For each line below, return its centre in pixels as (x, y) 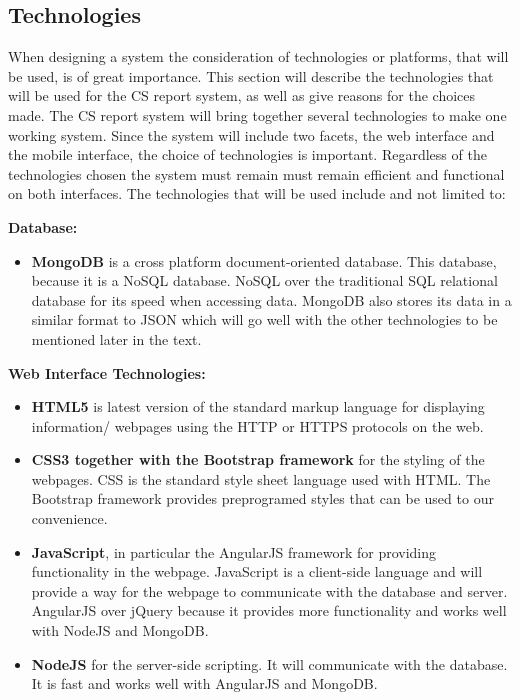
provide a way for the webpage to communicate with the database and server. (269, 590)
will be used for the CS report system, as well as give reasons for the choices (242, 95)
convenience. (69, 518)
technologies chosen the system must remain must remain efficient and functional (256, 173)
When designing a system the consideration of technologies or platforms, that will (258, 56)
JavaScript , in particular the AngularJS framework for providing (234, 551)
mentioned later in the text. (116, 338)
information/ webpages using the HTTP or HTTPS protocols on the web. (257, 425)
